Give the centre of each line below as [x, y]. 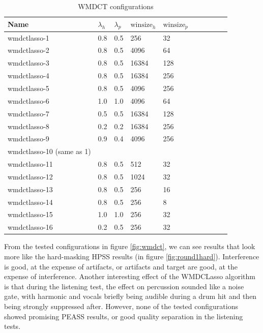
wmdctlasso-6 [28, 100]
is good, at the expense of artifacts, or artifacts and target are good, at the [121, 266]
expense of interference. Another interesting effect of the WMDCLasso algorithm [130, 276]
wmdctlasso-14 [30, 202]
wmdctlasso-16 [30, 227]
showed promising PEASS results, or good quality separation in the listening [124, 316]
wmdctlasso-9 [28, 139]
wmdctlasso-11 [30, 164]
